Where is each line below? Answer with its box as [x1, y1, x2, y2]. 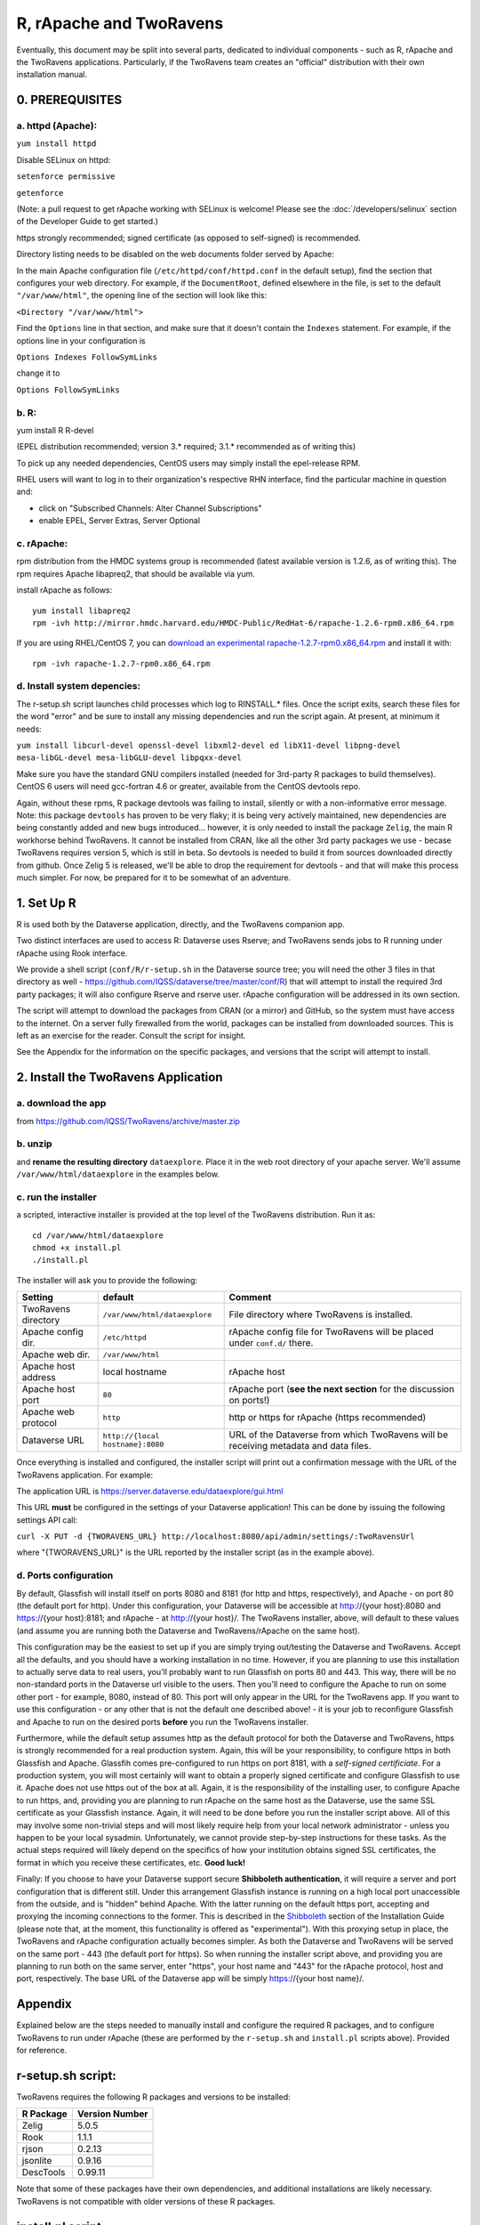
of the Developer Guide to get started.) [16, 216, 159, 227]
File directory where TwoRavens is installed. [228, 1308, 413, 1321]
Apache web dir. [21, 1348, 91, 1361]
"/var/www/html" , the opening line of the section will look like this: [16, 290, 267, 301]
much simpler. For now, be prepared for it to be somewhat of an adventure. [16, 872, 292, 883]
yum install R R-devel [16, 425, 94, 435]
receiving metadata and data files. [228, 1440, 372, 1452]
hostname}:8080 [102, 1440, 164, 1450]
